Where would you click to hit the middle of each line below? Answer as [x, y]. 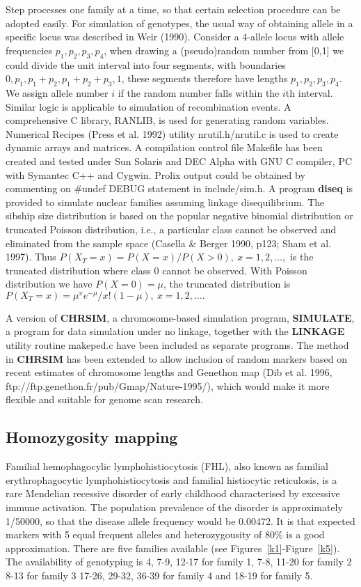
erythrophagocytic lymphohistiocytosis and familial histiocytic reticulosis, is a [171, 479]
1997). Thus [31, 257]
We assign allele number [57, 92]
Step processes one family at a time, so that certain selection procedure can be [173, 9]
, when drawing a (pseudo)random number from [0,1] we [224, 50]
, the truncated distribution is [227, 284]
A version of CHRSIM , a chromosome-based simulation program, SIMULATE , [180, 317]
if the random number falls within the [199, 92]
